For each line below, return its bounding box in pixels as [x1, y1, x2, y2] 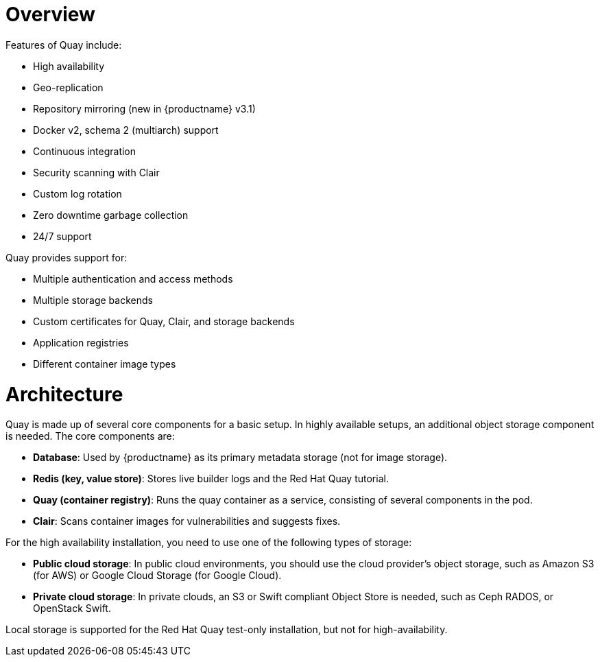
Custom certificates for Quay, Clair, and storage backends [33, 315, 295, 327]
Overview [5, 3, 95, 26]
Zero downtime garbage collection [33, 209, 189, 221]
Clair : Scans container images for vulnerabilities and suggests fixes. [33, 515, 341, 528]
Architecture [5, 382, 123, 406]
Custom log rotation [33, 187, 122, 200]
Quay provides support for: [5, 251, 128, 263]
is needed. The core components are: [5, 430, 175, 442]
